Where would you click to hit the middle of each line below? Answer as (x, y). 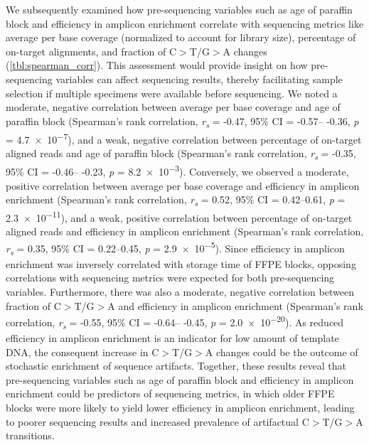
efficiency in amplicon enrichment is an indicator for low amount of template (172, 338)
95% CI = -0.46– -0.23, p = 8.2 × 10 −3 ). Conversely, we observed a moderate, (177, 170)
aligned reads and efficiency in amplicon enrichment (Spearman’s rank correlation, (185, 231)
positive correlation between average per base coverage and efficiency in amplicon (183, 185)
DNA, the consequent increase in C (82, 352)
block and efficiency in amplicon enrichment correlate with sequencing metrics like (185, 23)
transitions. (30, 435)
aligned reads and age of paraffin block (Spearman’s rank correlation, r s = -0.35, (181, 154)
